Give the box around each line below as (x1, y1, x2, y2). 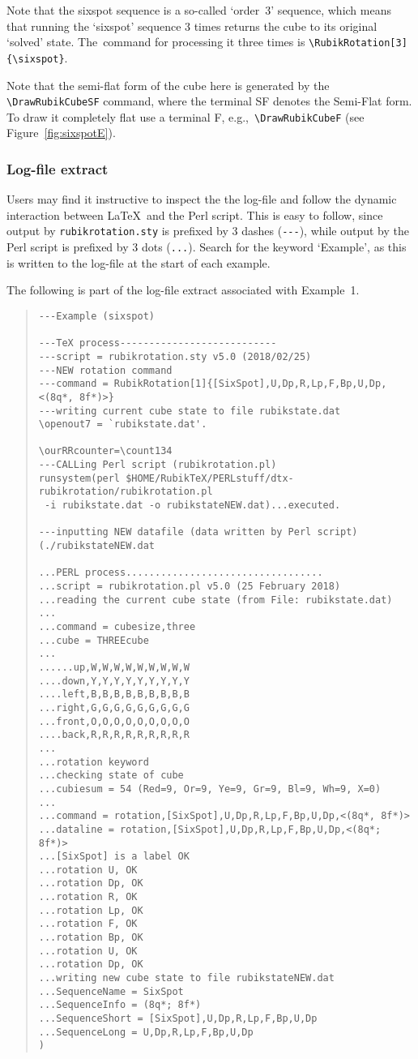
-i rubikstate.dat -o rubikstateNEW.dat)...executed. (44, 499, 341, 512)
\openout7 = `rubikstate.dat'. (38, 418, 207, 431)
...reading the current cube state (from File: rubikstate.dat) (38, 594, 393, 606)
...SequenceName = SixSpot (38, 985, 184, 997)
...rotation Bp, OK (38, 932, 143, 944)
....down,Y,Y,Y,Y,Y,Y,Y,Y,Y (38, 675, 190, 687)
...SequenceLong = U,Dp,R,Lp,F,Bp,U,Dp (38, 1026, 254, 1038)
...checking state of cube (38, 770, 184, 782)
